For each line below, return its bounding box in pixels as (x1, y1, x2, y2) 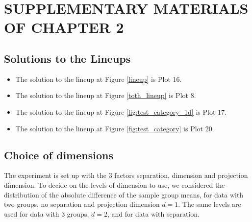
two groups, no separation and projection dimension (4, 199, 160, 209)
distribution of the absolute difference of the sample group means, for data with (4, 189, 244, 199)
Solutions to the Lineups (4, 50, 131, 66)
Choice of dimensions (4, 147, 113, 162)
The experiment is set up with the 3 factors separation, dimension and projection (4, 170, 248, 180)
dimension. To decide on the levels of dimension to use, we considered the (4, 179, 225, 190)
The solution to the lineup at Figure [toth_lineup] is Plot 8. (15, 90, 196, 100)
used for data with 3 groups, (4, 208, 89, 219)
